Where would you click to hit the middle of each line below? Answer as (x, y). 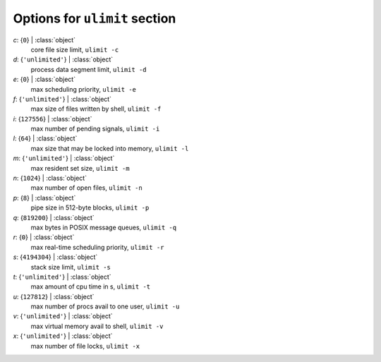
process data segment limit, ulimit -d (89, 69)
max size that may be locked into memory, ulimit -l (110, 148)
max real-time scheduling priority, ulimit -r (97, 247)
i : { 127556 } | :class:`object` (53, 119)
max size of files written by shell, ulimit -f (96, 109)
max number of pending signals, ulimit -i (95, 129)
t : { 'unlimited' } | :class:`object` (62, 277)
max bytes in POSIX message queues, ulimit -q (103, 227)
